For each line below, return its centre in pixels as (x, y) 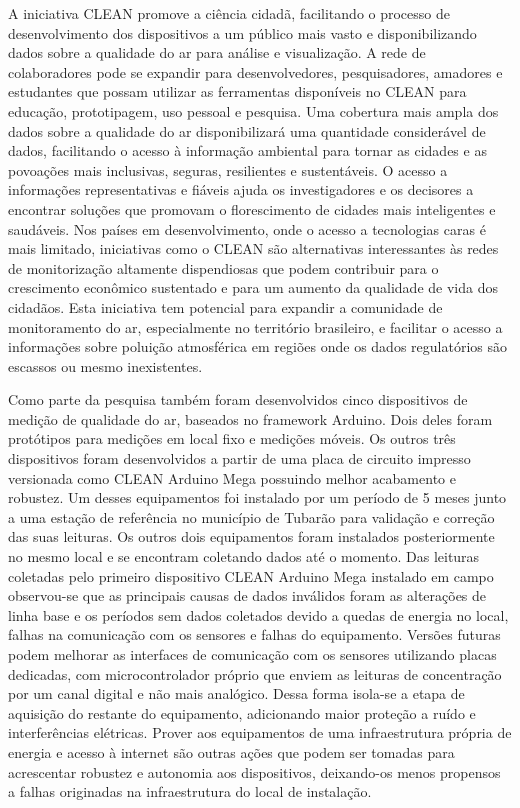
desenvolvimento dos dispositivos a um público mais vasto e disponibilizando (242, 32)
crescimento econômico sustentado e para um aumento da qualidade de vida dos (253, 287)
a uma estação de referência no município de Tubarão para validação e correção (251, 516)
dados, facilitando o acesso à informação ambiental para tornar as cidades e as (247, 150)
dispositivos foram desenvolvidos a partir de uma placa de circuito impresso (239, 458)
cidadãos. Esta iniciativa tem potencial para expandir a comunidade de (225, 306)
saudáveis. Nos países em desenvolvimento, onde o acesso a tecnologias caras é (247, 228)
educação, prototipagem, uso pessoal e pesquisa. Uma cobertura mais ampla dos (253, 110)
